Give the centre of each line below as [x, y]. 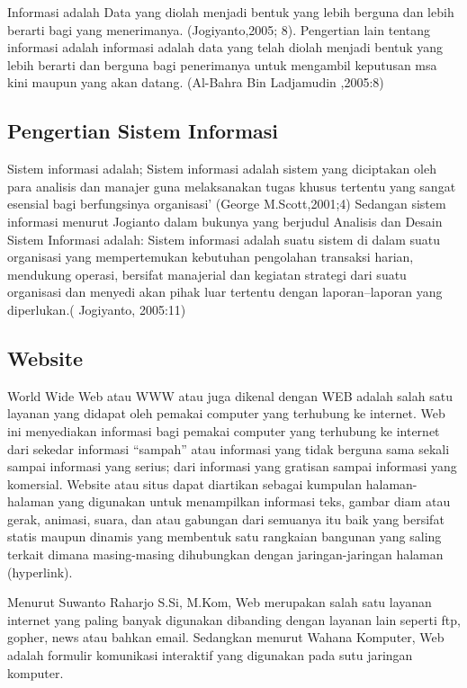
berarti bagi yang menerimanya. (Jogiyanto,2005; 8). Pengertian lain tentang [219, 29]
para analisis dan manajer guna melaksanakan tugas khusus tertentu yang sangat [232, 186]
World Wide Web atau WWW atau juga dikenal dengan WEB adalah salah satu [230, 395]
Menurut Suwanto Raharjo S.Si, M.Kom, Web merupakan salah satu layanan [220, 602]
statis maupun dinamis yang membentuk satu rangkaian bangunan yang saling [225, 536]
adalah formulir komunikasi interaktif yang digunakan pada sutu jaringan [210, 655]
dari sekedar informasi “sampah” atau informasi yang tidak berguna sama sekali [229, 448]
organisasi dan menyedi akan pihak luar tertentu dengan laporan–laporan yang [225, 292]
